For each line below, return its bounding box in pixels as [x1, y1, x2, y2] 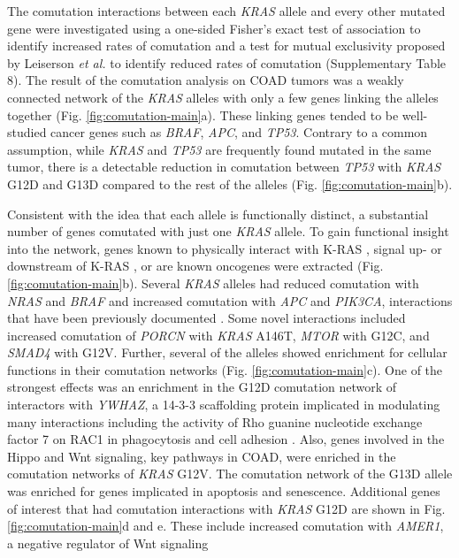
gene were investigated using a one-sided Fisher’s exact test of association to [7, 19, 421, 37]
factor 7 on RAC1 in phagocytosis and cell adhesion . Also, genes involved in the [7, 430, 445, 448]
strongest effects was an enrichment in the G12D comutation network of [7, 378, 397, 396]
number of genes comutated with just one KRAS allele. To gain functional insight [7, 222, 449, 241]
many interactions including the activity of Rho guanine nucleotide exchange [7, 412, 423, 431]
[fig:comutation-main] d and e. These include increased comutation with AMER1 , [7, 516, 444, 535]
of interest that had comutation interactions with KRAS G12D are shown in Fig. [7, 499, 446, 517]
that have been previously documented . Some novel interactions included [7, 309, 406, 327]
